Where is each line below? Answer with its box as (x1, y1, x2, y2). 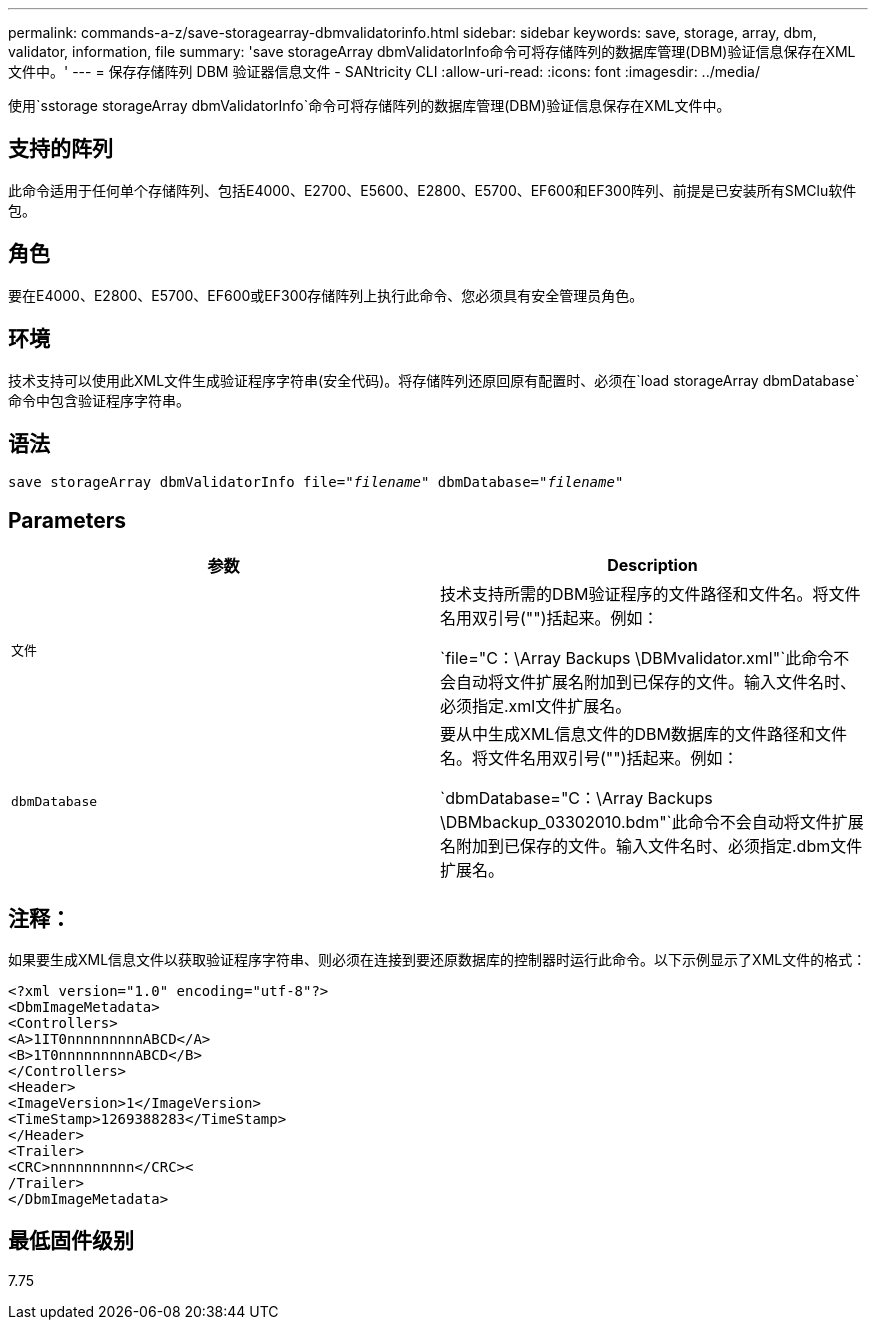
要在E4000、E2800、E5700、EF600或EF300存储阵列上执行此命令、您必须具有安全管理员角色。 (8, 286, 644, 304)
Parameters (8, 507, 126, 533)
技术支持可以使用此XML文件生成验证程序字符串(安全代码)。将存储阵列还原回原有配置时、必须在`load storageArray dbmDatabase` (8, 371, 860, 389)
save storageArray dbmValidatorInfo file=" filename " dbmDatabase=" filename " (8, 474, 624, 491)
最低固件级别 (8, 1228, 134, 1254)
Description (607, 555, 698, 576)
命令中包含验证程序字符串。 (8, 391, 190, 409)
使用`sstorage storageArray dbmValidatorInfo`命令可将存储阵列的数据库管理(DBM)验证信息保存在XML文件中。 (8, 97, 731, 114)
